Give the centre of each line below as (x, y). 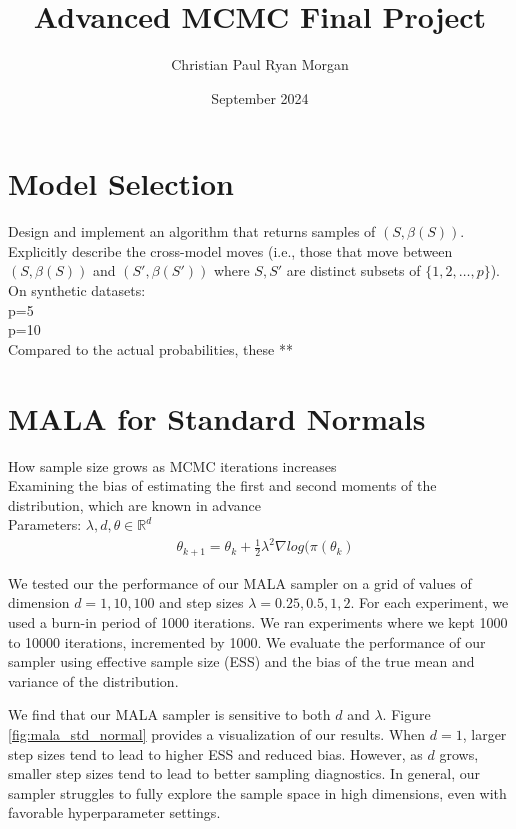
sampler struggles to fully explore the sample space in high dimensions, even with (257, 792)
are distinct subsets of (353, 270)
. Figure (406, 714)
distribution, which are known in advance (134, 504)
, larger (484, 734)
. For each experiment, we (429, 602)
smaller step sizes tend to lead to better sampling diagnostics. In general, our (244, 773)
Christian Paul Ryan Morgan (260, 64)
